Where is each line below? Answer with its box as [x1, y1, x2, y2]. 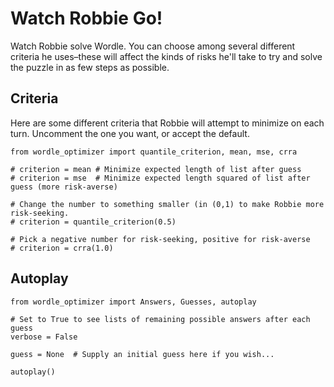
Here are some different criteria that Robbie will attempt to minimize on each [10, 117, 325, 129]
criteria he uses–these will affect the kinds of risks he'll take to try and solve [10, 50, 323, 62]
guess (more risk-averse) [10, 182, 118, 192]
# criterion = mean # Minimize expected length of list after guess [10, 164, 302, 174]
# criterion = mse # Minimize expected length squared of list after [10, 173, 311, 183]
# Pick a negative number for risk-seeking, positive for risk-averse [10, 234, 311, 244]
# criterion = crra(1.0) [10, 243, 114, 253]
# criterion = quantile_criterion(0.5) [10, 217, 177, 227]
